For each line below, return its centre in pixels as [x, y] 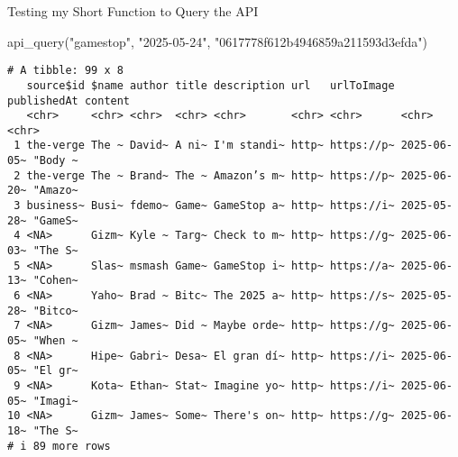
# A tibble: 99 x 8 [65, 71]
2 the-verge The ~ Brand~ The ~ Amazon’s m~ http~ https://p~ [204, 175]
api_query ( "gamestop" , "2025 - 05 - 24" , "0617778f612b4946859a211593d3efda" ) [218, 41]
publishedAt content [69, 101]
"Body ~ [55, 161]
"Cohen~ [55, 281]
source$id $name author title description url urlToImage [211, 85]
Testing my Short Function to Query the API [133, 11]
